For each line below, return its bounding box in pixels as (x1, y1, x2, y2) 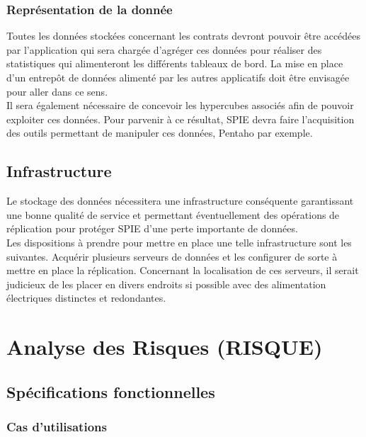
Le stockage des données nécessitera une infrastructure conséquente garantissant (6, 193, 354, 208)
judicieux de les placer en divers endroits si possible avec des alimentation (6, 276, 326, 291)
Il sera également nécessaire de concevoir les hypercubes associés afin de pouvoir (6, 98, 354, 113)
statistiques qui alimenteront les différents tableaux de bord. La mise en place (6, 56, 343, 71)
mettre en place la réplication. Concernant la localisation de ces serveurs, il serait (6, 263, 359, 278)
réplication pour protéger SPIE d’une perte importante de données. (6, 221, 298, 236)
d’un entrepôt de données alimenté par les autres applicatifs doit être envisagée (6, 70, 350, 84)
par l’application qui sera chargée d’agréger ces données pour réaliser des (6, 42, 322, 57)
